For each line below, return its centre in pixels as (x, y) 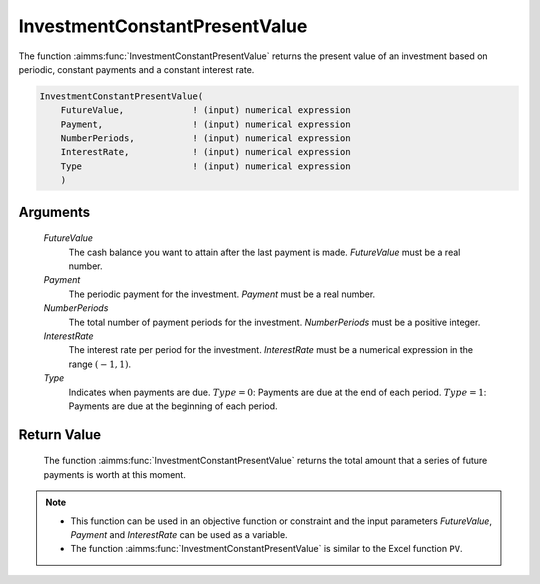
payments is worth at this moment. (115, 474)
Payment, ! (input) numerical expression (205, 124)
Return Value (60, 434)
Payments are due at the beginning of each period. (173, 406)
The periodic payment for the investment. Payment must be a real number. (222, 294)
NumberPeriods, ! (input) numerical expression (205, 138)
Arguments (54, 211)
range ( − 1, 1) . (100, 364)
